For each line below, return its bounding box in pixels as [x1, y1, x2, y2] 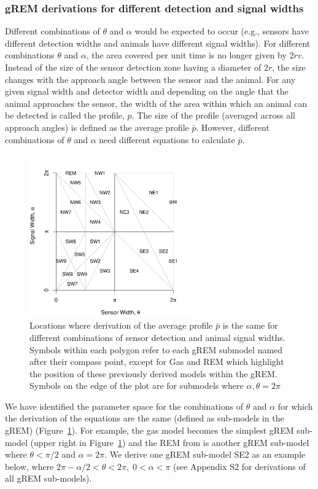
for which [277, 399, 313, 412]
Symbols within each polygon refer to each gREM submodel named [29, 343, 283, 356]
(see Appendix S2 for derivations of [173, 460, 306, 472]
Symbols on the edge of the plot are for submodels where [29, 379, 244, 392]
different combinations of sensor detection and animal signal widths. [29, 331, 285, 343]
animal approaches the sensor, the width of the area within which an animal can [5, 96, 308, 109]
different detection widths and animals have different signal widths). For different [5, 36, 311, 49]
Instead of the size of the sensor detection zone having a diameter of [5, 61, 262, 73]
